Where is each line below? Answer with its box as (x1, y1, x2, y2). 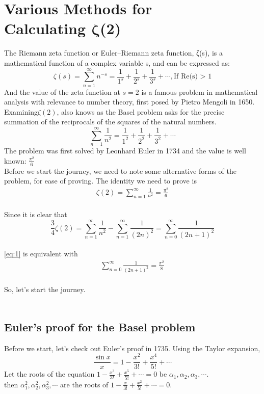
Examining (4, 106, 38, 117)
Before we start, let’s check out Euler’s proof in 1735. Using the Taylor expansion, (4, 343, 260, 353)
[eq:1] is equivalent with (4, 248, 78, 259)
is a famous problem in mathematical (141, 86, 258, 97)
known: (4, 155, 27, 166)
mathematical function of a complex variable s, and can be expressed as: (4, 57, 230, 68)
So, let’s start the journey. (4, 284, 86, 295)
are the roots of (60, 379, 109, 389)
